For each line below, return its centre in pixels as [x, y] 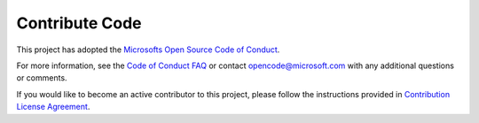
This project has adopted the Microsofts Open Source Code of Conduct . [148, 50]
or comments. [42, 78]
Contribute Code [79, 23]
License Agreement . [53, 107]
